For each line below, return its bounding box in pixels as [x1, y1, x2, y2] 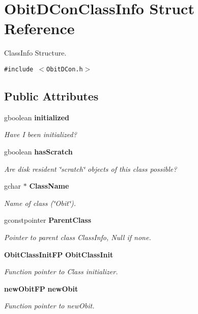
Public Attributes [4, 88, 99, 103]
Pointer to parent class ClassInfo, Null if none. [4, 231, 151, 242]
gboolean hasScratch [4, 146, 73, 156]
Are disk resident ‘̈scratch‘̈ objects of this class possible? [4, 163, 177, 174]
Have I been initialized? [4, 129, 77, 140]
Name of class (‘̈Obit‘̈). [4, 197, 76, 208]
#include [4, 65, 34, 73]
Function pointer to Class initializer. [4, 266, 118, 277]
